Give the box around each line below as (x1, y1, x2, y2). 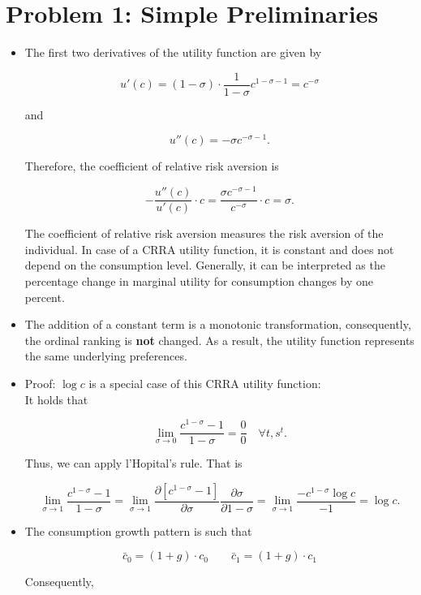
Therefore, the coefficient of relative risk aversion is (24, 157, 279, 175)
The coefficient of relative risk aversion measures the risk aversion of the (24, 225, 384, 242)
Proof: (24, 374, 56, 391)
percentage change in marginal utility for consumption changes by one (24, 272, 374, 289)
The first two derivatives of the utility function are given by (24, 44, 322, 61)
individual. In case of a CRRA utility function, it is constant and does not (24, 240, 394, 257)
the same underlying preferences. (24, 347, 187, 364)
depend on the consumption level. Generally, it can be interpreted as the (24, 257, 385, 274)
